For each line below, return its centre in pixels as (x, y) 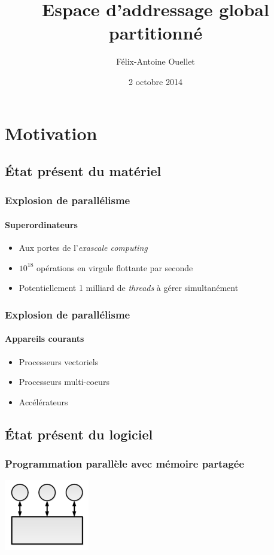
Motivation (51, 133)
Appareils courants (45, 339)
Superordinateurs (41, 224)
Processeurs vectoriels (59, 361)
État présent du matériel (83, 171)
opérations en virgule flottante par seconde (115, 267)
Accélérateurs (43, 401)
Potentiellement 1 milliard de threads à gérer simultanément (129, 288)
